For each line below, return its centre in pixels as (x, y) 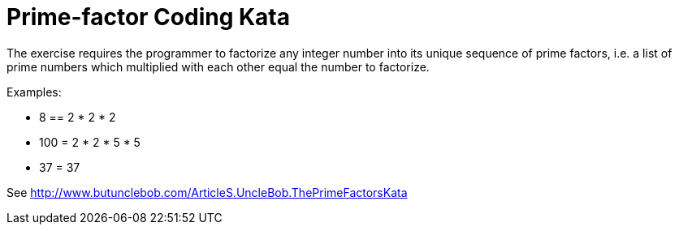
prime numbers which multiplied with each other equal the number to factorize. (218, 66)
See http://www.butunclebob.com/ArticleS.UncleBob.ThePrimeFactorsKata (207, 192)
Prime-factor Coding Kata (149, 17)
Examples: (34, 92)
